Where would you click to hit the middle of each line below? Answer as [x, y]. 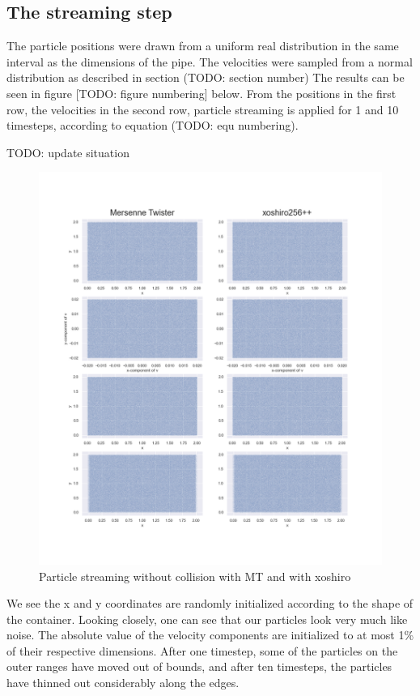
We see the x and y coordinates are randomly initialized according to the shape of [210, 603]
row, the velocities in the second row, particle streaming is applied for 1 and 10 [203, 109]
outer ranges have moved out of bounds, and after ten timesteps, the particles [199, 666]
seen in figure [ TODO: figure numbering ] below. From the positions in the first [202, 93]
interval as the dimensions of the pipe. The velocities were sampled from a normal [210, 61]
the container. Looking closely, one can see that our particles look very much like [207, 619]
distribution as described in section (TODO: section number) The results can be [206, 77]
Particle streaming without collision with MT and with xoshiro [195, 576]
